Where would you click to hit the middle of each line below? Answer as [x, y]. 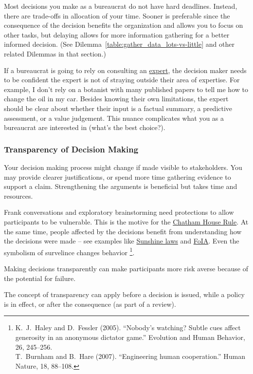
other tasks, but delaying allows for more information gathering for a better [117, 34]
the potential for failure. [40, 278]
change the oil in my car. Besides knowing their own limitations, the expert [116, 99]
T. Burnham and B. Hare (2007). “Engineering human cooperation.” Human [130, 356]
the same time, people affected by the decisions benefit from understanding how [123, 231]
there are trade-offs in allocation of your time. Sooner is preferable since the [117, 15]
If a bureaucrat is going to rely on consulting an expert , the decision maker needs [125, 70]
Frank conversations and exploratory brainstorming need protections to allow [119, 212]
